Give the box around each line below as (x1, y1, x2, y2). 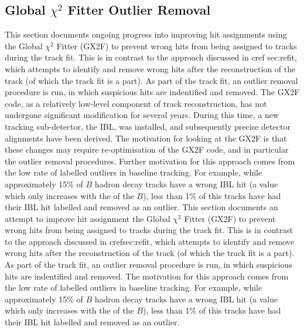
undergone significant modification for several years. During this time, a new (5, 109, 279, 121)
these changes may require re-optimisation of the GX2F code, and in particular (5, 143, 289, 156)
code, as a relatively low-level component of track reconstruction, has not (5, 97, 267, 109)
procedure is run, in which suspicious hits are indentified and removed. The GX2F (5, 86, 300, 98)
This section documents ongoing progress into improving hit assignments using (5, 28, 287, 41)
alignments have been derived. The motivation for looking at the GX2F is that (5, 132, 287, 144)
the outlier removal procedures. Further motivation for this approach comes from (5, 154, 295, 167)
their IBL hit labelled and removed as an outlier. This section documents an (5, 201, 278, 213)
